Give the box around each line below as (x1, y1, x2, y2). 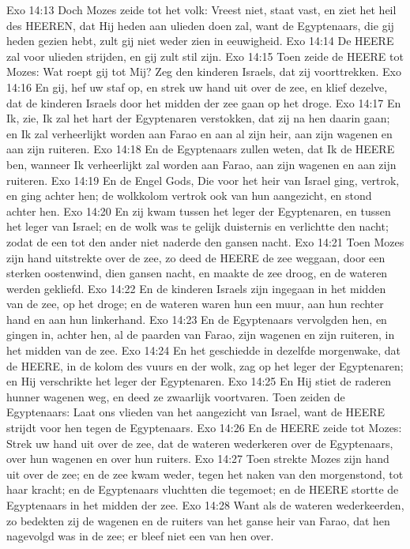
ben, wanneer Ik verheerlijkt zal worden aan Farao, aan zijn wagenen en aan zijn (6, 156, 397, 172)
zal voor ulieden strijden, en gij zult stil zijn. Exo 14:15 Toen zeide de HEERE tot (6, 47, 404, 64)
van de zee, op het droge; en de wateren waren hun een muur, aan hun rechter (6, 295, 384, 312)
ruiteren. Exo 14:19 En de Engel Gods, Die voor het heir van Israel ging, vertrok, (6, 171, 400, 188)
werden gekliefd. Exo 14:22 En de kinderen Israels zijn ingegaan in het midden (6, 280, 386, 296)
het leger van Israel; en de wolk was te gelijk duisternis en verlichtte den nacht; (6, 218, 389, 235)
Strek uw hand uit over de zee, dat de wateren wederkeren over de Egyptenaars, (6, 434, 393, 451)
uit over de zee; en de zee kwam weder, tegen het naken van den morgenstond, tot (6, 465, 404, 482)
